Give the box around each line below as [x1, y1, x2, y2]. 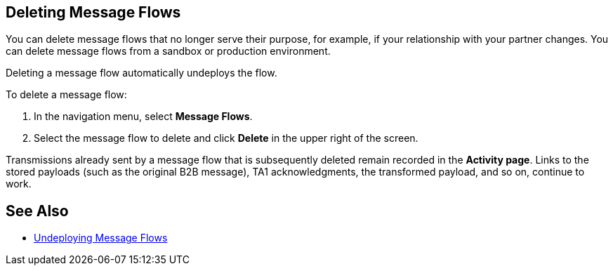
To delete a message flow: [6, 88, 127, 101]
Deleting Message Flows [6, 4, 181, 21]
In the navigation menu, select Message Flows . [34, 110, 253, 123]
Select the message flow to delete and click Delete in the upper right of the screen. [34, 132, 418, 145]
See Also [6, 201, 69, 220]
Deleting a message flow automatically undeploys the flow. [6, 67, 277, 79]
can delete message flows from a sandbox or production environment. [6, 45, 331, 58]
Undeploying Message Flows [34, 232, 168, 244]
